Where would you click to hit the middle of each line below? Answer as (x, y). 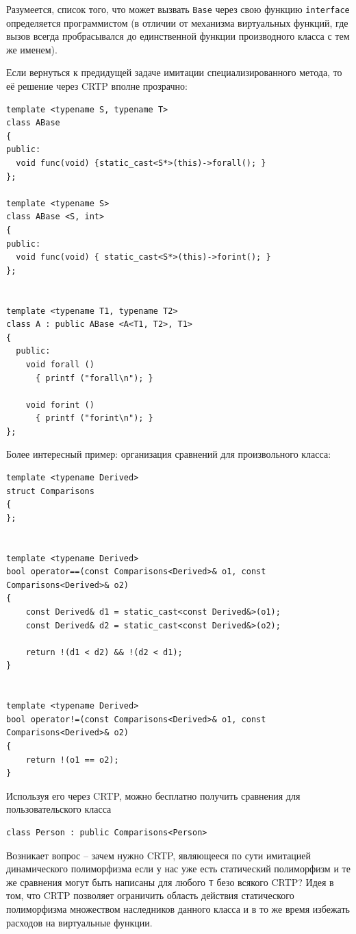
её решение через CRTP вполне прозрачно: (97, 86)
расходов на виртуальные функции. (79, 922)
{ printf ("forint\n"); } (94, 418)
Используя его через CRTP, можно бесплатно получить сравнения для (153, 795)
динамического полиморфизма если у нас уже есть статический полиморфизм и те (178, 869)
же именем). (32, 49)
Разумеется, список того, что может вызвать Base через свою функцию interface (178, 9)
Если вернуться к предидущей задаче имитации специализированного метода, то (174, 72)
